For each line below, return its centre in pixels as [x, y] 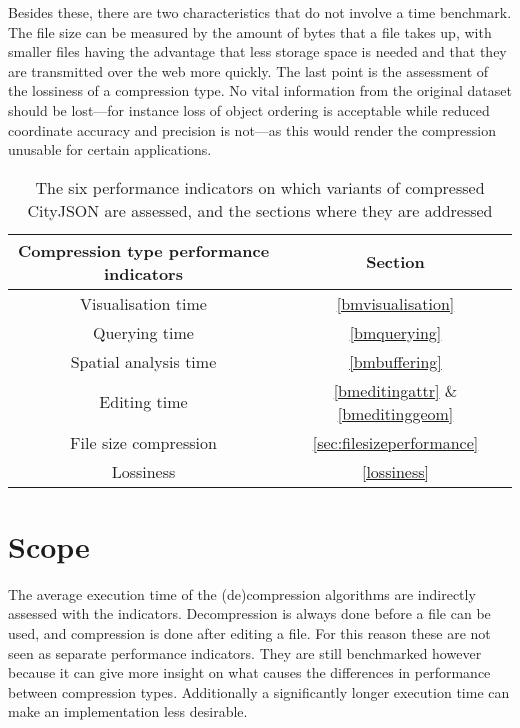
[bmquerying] [395, 332]
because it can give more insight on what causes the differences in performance [249, 672]
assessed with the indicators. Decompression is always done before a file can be [249, 613]
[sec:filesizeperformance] [395, 442]
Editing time [143, 402]
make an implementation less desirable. [128, 711]
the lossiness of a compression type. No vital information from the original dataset [260, 90]
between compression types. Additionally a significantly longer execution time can [259, 691]
